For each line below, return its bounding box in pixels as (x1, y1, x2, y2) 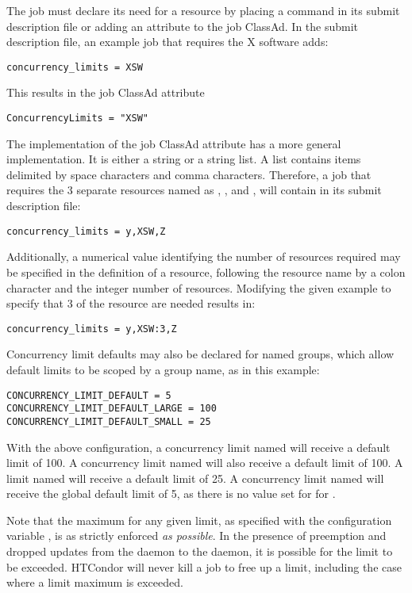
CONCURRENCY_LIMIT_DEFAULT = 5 (6, 389, 171, 401)
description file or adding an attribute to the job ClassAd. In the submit (6, 17, 359, 34)
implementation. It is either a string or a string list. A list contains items (6, 151, 361, 167)
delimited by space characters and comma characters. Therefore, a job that (6, 166, 372, 182)
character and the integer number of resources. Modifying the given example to (6, 279, 391, 296)
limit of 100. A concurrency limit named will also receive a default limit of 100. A (6, 454, 403, 471)
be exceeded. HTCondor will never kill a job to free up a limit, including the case (6, 558, 402, 575)
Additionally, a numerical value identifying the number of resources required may (6, 248, 401, 265)
